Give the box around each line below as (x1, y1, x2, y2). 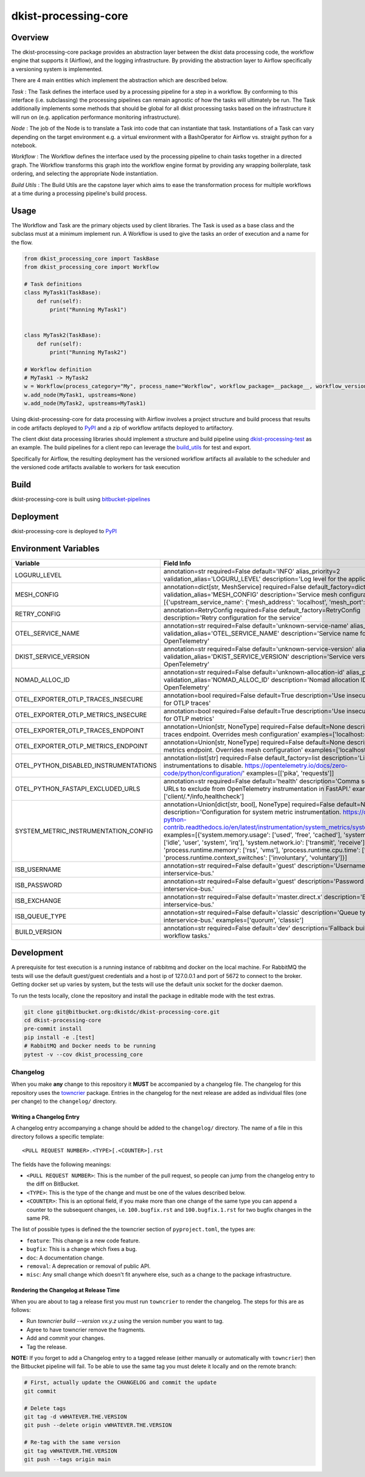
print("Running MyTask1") (49, 306, 127, 313)
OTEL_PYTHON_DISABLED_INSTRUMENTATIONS (15, 761, 158, 770)
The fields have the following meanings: (11, 1161, 112, 1168)
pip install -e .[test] (24, 1033, 96, 1041)
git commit (24, 1387, 57, 1395)
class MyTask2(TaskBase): (24, 332, 102, 339)
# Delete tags (24, 1404, 66, 1412)
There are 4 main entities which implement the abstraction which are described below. (11, 77, 228, 84)
